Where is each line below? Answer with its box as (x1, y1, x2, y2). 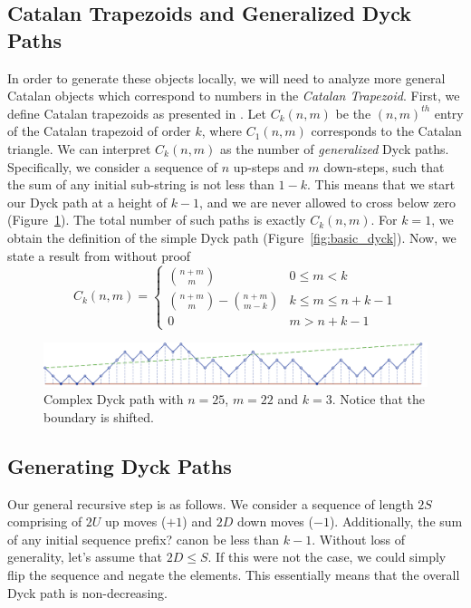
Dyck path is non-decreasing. (7, 583, 168, 602)
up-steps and (233, 157, 304, 176)
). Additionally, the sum (329, 512, 463, 531)
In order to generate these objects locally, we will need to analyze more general (7, 68, 446, 87)
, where (201, 121, 243, 140)
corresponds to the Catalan (311, 121, 462, 140)
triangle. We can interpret (7, 139, 151, 158)
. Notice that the (332, 390, 425, 409)
